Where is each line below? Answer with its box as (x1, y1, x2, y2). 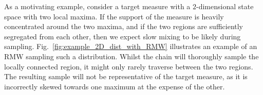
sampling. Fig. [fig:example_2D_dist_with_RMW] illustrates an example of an (4, 41, 257, 52)
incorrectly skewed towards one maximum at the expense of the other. (4, 81, 225, 91)
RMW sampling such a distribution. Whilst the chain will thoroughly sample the (4, 51, 259, 61)
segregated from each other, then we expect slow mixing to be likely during (4, 31, 241, 41)
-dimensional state (196, 1, 254, 11)
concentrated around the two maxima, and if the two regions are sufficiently (4, 21, 243, 32)
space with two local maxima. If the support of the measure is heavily (4, 11, 224, 21)
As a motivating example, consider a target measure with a (4, 1, 191, 11)
